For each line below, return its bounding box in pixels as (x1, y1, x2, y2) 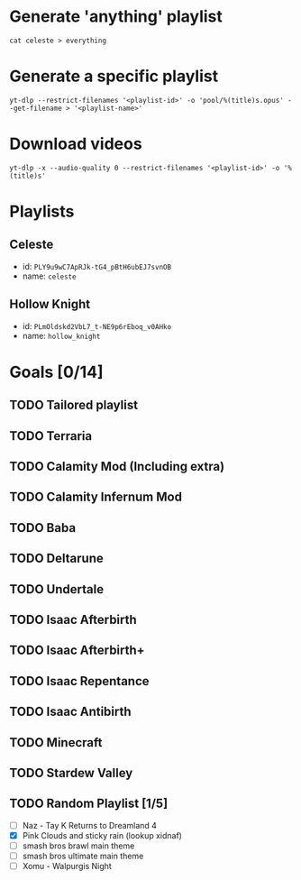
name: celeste (22, 270, 77, 281)
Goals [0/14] (9, 362, 104, 382)
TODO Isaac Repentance (9, 674, 150, 689)
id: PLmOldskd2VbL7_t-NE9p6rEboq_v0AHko (22, 320, 172, 331)
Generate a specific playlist (9, 66, 219, 87)
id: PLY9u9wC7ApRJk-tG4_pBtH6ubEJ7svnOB (22, 261, 172, 271)
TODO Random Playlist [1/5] (9, 796, 169, 811)
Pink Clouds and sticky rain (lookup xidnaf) (22, 830, 183, 840)
